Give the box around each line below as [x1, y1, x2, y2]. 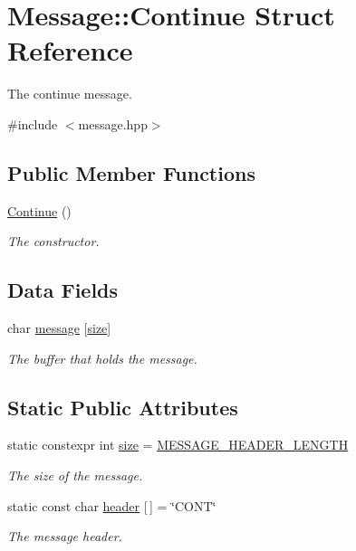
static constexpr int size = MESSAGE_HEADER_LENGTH [7, 435, 349, 454]
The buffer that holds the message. [7, 348, 197, 367]
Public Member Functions [7, 158, 255, 186]
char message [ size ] [7, 318, 111, 337]
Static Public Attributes [7, 393, 238, 421]
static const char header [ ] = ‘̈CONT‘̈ [7, 496, 216, 515]
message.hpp [78, 114, 148, 133]
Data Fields [7, 276, 119, 304]
